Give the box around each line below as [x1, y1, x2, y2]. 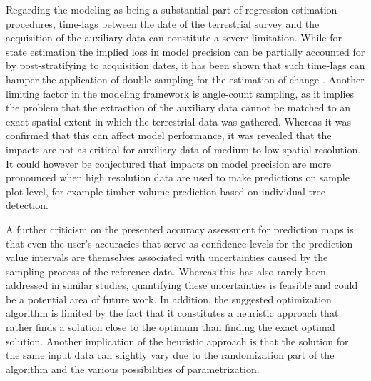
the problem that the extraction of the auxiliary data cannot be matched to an [6, 100, 351, 115]
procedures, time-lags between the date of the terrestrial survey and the [6, 16, 320, 31]
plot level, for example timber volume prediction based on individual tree [6, 183, 325, 198]
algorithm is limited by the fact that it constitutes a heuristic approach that [6, 305, 339, 320]
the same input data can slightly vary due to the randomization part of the [6, 347, 335, 362]
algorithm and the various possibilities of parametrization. [6, 361, 260, 376]
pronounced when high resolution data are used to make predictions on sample [6, 170, 350, 185]
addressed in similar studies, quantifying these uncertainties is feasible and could [6, 278, 358, 293]
